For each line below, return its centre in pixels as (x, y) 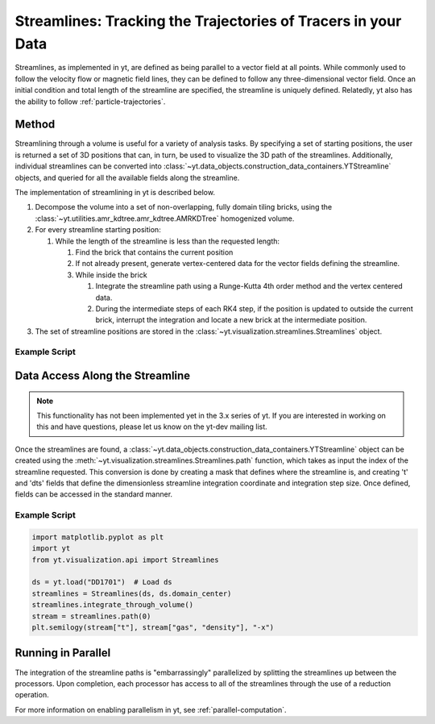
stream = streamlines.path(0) (91, 616)
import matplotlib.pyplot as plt (98, 537)
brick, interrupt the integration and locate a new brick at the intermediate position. (231, 320)
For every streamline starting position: (98, 230)
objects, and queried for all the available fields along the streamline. (127, 177)
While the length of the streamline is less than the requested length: (168, 241)
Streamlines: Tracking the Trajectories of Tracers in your (208, 21)
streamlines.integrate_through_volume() (112, 605)
